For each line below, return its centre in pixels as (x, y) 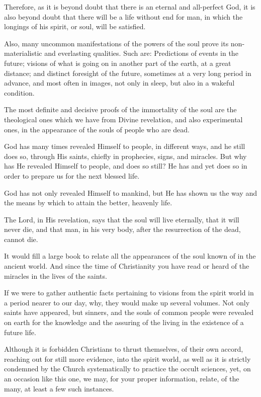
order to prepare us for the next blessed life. (72, 175)
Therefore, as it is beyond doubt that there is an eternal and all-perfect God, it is (130, 7)
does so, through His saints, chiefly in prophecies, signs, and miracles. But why (125, 156)
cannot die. (21, 239)
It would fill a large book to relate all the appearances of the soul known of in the (130, 256)
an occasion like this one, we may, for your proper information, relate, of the (122, 378)
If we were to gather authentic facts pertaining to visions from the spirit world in (129, 293)
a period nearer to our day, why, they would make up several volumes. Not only (127, 302)
